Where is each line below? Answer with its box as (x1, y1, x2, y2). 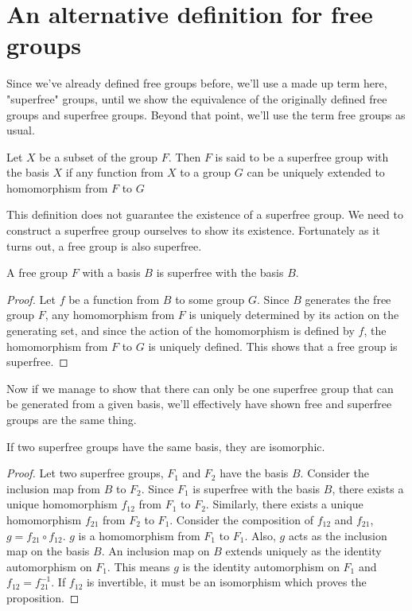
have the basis (220, 465, 289, 481)
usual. (6, 122, 35, 138)
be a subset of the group (39, 148, 158, 165)
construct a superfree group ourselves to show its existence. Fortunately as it (6, 222, 380, 239)
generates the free (305, 290, 391, 307)
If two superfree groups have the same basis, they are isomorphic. (6, 438, 325, 454)
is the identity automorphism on (182, 558, 340, 574)
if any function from (65, 164, 164, 181)
